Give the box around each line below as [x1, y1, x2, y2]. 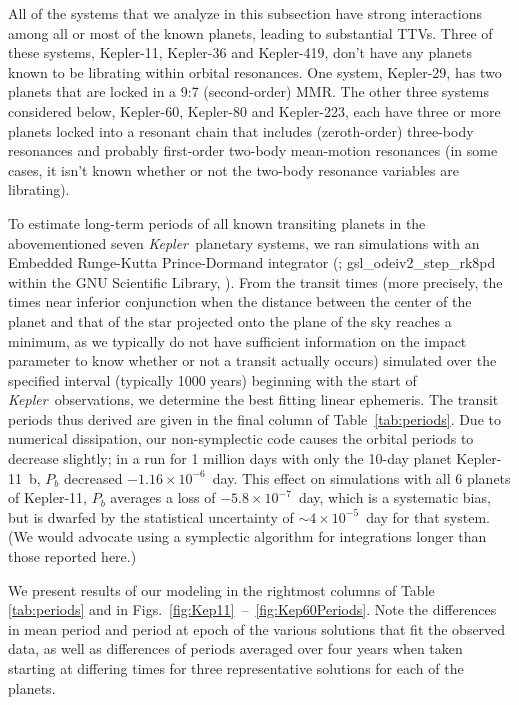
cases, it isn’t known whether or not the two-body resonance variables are [8, 159, 459, 180]
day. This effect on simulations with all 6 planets [212, 467, 511, 488]
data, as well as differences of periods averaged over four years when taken [8, 638, 463, 659]
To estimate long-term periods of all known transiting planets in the [8, 212, 426, 233]
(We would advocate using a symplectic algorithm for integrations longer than [8, 526, 487, 547]
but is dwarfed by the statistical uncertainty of [8, 506, 294, 527]
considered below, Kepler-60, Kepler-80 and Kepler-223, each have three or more [8, 100, 501, 121]
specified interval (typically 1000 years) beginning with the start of [8, 369, 417, 390]
